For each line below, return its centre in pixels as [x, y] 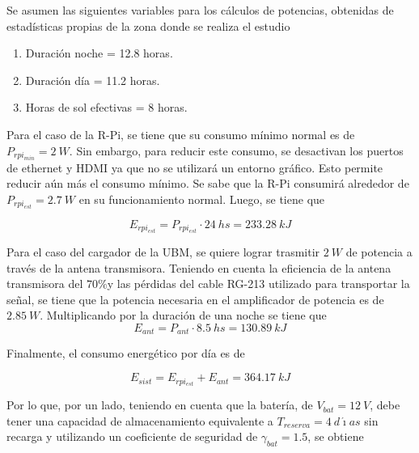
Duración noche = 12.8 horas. [99, 53]
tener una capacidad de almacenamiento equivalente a [140, 420]
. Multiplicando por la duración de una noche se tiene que [183, 315]
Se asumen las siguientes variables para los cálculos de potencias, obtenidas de [200, 10]
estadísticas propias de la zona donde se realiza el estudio [148, 25]
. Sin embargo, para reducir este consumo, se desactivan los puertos [236, 150]
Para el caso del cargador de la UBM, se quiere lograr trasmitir [163, 252]
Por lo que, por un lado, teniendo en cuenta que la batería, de [160, 405]
